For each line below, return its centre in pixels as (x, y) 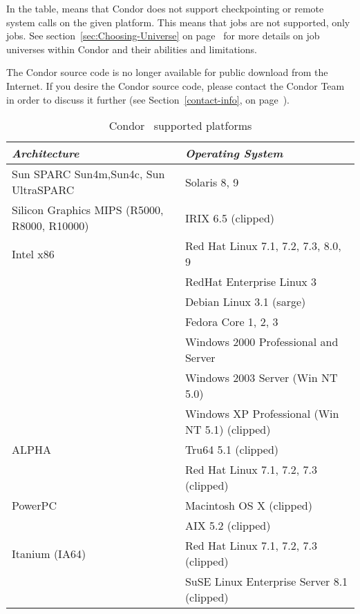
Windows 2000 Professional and (262, 342)
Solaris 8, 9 (212, 182)
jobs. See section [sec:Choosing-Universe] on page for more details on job (163, 36)
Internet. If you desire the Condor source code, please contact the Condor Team (176, 85)
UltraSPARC (43, 190)
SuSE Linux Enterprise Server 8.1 (266, 582)
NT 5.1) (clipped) (228, 430)
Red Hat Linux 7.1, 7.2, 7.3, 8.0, (263, 246)
